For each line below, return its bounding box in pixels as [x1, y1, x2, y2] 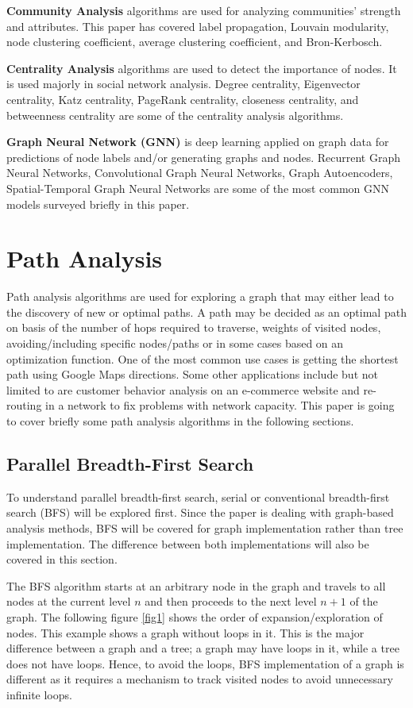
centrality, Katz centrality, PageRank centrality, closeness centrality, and [6, 90, 359, 107]
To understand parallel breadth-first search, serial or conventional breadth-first [6, 488, 390, 505]
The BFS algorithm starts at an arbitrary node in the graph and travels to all [6, 577, 386, 594]
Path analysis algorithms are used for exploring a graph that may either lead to [6, 288, 394, 305]
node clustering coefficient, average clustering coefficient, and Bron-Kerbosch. [6, 33, 383, 50]
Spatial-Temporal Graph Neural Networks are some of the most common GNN [6, 179, 390, 196]
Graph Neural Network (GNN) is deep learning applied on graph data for [6, 133, 389, 150]
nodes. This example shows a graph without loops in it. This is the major [6, 624, 365, 641]
